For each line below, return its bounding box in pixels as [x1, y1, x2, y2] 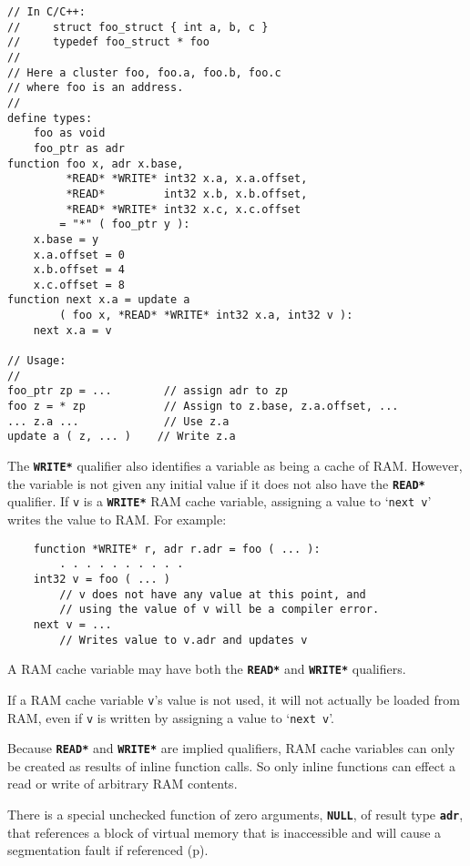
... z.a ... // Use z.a [7, 414, 230, 428]
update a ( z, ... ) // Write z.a [7, 430, 236, 443]
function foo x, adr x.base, [7, 157, 184, 170]
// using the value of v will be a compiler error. [59, 603, 380, 616]
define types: [7, 111, 93, 125]
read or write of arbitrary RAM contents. [7, 774, 238, 793]
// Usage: [7, 354, 66, 368]
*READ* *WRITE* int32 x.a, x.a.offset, [66, 172, 308, 186]
